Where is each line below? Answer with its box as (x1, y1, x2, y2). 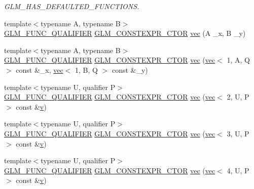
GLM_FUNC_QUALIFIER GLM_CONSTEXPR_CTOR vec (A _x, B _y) (4, 28, 246, 38)
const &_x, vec (16, 64, 63, 75)
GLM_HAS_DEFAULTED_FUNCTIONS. (4, 1, 139, 11)
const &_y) (112, 64, 148, 75)
